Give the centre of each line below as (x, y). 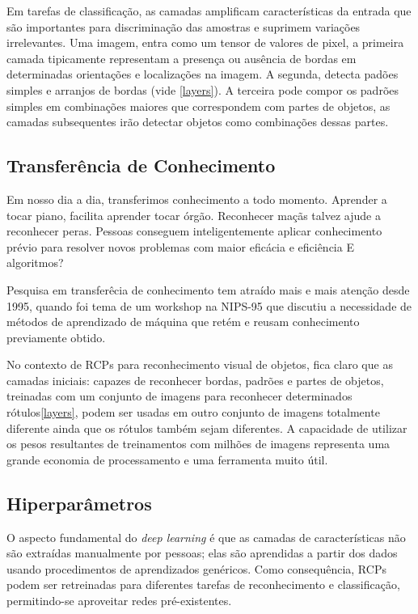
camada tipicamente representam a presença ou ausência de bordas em (182, 58)
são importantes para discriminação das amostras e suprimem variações (184, 26)
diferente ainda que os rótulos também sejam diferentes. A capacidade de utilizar (207, 428)
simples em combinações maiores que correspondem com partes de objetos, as (198, 106)
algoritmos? (35, 263)
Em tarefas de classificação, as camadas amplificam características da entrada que (209, 11)
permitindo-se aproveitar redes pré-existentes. (119, 601)
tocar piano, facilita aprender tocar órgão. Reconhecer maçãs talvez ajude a (194, 215)
